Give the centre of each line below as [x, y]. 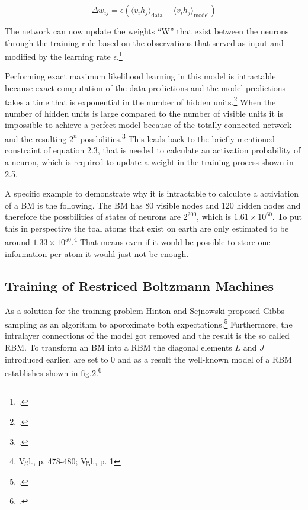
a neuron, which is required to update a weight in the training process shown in [149, 161]
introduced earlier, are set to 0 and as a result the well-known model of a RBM [148, 359]
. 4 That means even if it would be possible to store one [171, 241]
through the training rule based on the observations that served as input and [144, 42]
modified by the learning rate [58, 56]
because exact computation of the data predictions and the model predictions [145, 88]
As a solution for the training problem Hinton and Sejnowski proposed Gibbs [145, 310]
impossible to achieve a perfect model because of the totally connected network [148, 125]
